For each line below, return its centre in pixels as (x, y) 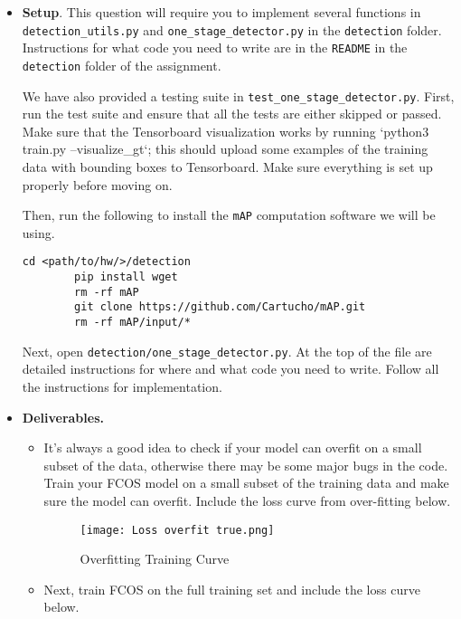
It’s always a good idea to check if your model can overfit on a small (233, 448)
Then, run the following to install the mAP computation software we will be (229, 215)
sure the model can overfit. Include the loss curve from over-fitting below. (247, 500)
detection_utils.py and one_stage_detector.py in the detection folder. (232, 29)
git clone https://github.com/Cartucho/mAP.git (220, 307)
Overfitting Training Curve (155, 559)
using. (38, 232)
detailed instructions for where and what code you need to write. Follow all (230, 369)
